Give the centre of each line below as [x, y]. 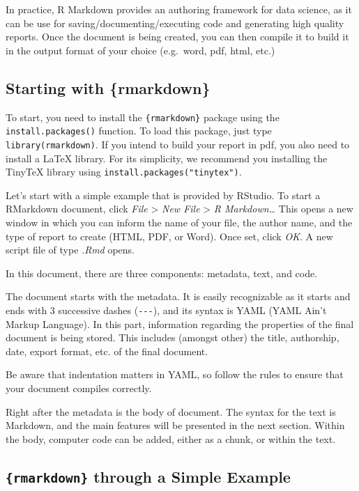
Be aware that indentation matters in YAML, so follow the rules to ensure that [175, 374]
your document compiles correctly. [79, 388]
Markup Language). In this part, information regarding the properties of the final [180, 324]
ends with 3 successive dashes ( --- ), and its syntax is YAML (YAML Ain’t [166, 310]
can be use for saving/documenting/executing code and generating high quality [175, 23]
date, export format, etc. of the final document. [107, 351]
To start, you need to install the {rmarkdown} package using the [143, 117]
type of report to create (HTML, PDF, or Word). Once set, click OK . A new [169, 236]
